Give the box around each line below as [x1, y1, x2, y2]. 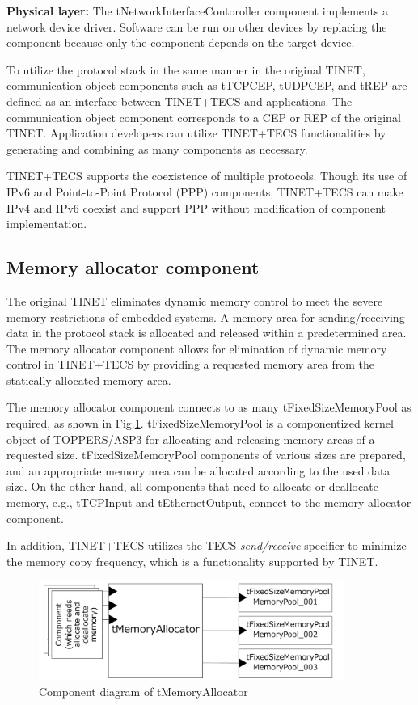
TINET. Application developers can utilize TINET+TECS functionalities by [6, 125, 386, 141]
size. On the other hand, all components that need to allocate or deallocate [6, 478, 378, 495]
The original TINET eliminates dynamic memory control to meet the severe [6, 292, 383, 309]
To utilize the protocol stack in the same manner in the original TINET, [6, 61, 365, 78]
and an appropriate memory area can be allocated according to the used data [6, 462, 391, 479]
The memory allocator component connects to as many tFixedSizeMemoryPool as [6, 399, 412, 416]
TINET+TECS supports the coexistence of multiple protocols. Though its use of [6, 167, 407, 184]
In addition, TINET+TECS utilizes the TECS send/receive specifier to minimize [6, 537, 407, 554]
